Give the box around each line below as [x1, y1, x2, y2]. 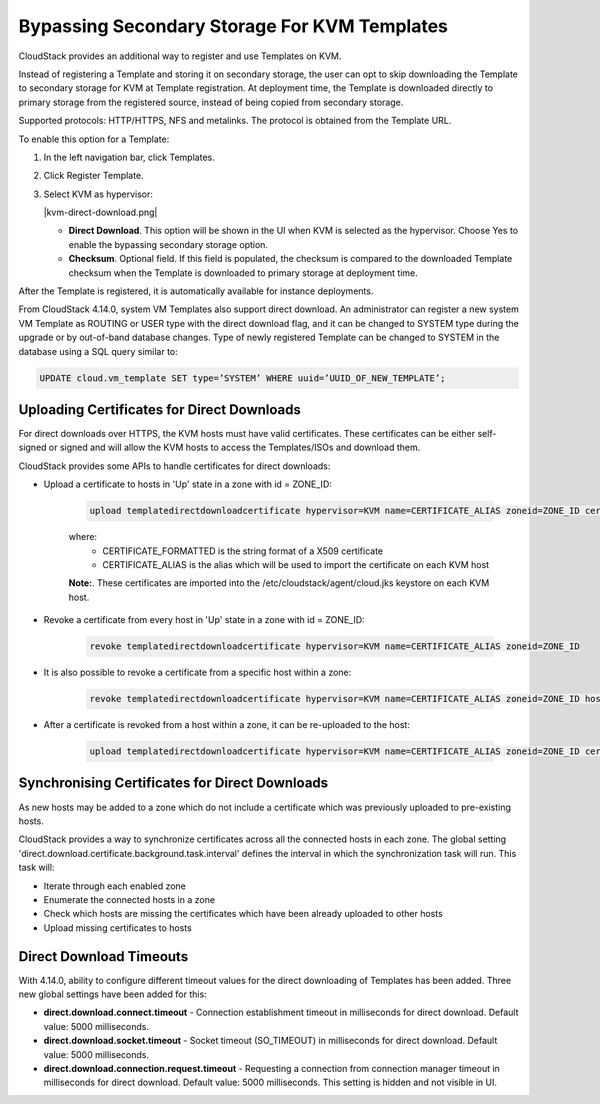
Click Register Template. [43, 170, 144, 182]
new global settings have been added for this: [18, 988, 207, 1000]
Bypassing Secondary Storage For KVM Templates [18, 15, 449, 37]
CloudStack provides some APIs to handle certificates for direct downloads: [18, 460, 331, 472]
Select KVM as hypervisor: [43, 188, 154, 200]
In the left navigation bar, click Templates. [43, 151, 215, 163]
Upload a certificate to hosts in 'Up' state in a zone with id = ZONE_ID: [43, 478, 332, 490]
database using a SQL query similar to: [18, 345, 179, 357]
